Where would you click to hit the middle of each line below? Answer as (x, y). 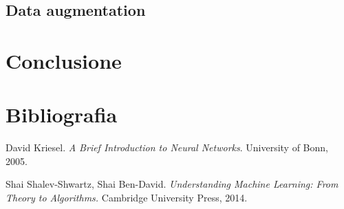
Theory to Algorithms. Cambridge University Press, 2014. (127, 198)
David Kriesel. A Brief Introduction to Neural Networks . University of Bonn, (167, 147)
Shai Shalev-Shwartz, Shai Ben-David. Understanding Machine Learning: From (172, 184)
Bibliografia (62, 114)
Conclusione (64, 60)
